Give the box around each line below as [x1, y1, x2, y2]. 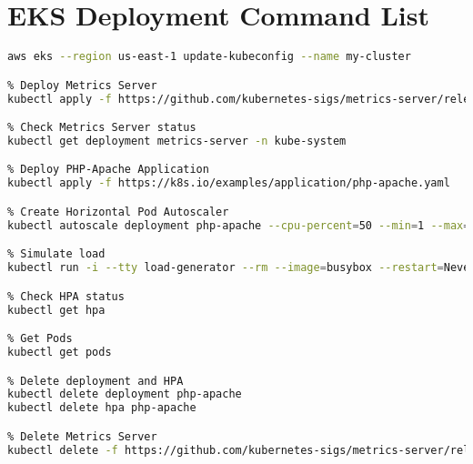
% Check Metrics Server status [7, 121, 196, 135]
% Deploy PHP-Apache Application [7, 163, 209, 177]
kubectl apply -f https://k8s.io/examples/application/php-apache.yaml [7, 177, 450, 190]
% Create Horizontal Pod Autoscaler [7, 205, 229, 218]
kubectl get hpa [7, 303, 106, 317]
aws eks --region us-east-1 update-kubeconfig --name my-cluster [7, 50, 411, 64]
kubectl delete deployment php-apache [7, 388, 242, 401]
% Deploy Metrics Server [7, 78, 157, 92]
